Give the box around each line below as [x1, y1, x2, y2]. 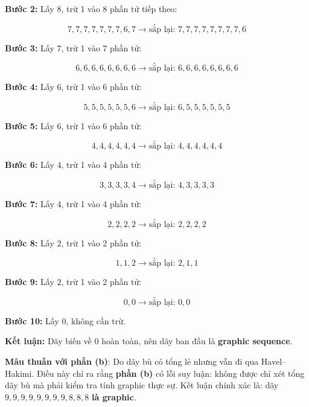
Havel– [261, 354, 287, 367]
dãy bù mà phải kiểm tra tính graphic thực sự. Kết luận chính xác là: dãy [5, 379, 279, 391]
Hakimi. [5, 367, 34, 379]
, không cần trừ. [66, 314, 126, 327]
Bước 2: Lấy [5, 2, 54, 14]
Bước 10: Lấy [5, 314, 59, 327]
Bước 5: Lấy [5, 119, 54, 132]
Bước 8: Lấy [5, 236, 54, 249]
